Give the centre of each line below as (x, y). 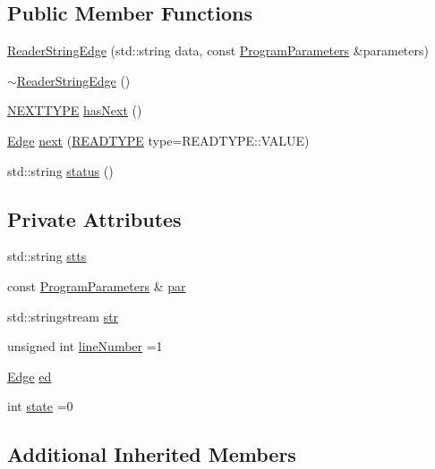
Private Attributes (94, 218)
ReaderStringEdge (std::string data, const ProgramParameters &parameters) (218, 50)
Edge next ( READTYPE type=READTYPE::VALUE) (158, 140)
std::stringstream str (63, 316)
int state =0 (40, 406)
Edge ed (30, 376)
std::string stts (47, 256)
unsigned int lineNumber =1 (85, 346)
